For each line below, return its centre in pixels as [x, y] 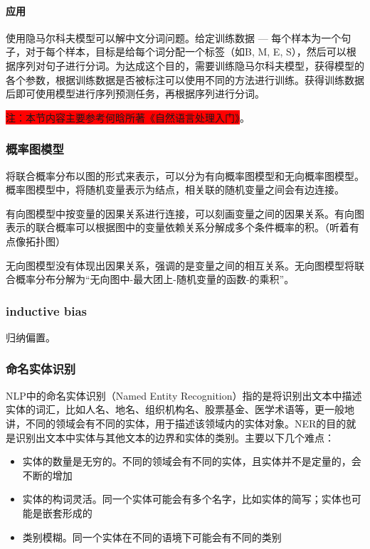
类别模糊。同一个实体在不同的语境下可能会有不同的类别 [152, 537]
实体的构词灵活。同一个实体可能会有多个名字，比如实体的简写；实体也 [187, 499]
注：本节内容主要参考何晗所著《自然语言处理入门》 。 [128, 117]
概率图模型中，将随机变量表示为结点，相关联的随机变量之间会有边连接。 [175, 190]
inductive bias [47, 310]
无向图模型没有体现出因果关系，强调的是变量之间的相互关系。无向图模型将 [180, 265]
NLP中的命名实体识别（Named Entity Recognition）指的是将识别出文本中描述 [184, 395]
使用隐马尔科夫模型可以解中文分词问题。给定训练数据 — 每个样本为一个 [174, 37]
